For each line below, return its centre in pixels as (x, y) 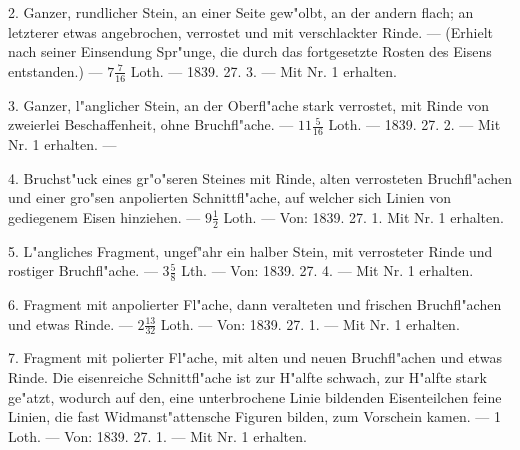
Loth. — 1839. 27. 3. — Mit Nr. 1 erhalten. (263, 70)
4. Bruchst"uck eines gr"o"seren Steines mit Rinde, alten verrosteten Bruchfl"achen (260, 177)
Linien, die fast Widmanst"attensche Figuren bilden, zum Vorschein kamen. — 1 (254, 416)
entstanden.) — (55, 70)
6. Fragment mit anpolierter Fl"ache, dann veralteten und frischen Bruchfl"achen (255, 304)
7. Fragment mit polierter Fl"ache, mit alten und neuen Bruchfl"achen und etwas (255, 357)
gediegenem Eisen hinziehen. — (104, 216)
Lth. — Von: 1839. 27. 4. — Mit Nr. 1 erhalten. (327, 270)
